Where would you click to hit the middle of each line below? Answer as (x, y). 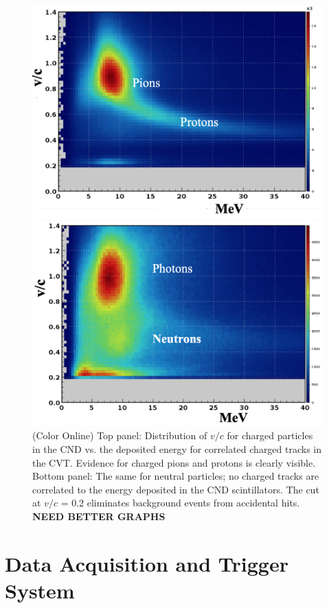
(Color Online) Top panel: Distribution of (120, 435)
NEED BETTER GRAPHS (99, 516)
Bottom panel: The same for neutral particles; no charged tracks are (176, 476)
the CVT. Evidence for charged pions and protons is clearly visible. (174, 462)
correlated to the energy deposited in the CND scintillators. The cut (176, 489)
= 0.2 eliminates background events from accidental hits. (180, 503)
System (40, 590)
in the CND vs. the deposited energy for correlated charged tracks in (177, 449)
